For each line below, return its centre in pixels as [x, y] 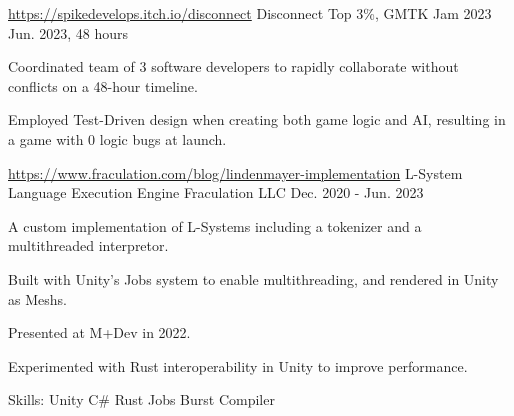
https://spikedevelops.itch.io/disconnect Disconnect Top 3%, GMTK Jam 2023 [250, 13]
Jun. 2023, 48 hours [68, 32]
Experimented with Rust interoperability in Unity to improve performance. [238, 365]
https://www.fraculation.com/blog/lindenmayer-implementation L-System [235, 172]
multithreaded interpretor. [88, 245]
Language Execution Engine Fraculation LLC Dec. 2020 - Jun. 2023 [216, 192]
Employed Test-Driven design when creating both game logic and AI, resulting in [257, 119]
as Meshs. [37, 298]
